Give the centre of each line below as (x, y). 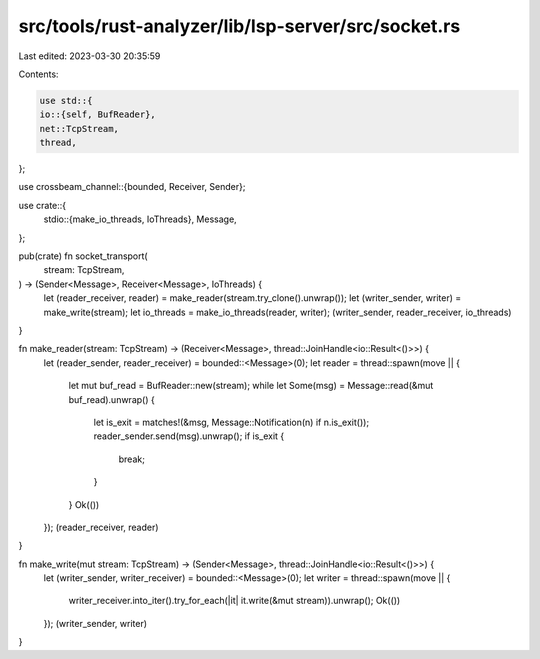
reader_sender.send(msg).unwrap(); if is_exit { (189, 436)
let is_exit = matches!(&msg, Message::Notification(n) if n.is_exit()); (231, 422)
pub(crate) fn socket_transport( (83, 256)
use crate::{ (42, 205)
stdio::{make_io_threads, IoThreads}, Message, (140, 219)
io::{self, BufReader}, (98, 114)
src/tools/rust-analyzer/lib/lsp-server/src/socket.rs (239, 26)
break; (131, 459)
